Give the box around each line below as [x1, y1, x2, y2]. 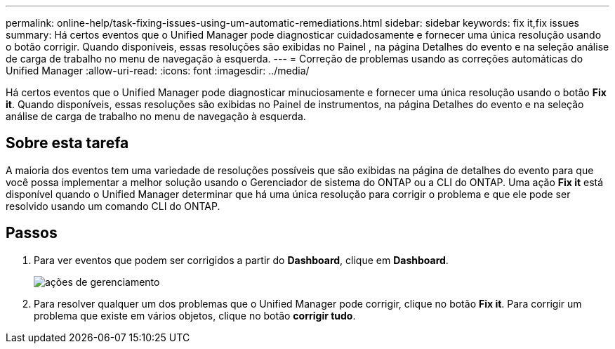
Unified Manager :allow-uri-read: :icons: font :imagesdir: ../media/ [6, 65, 310, 77]
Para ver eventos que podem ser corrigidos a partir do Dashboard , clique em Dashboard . [34, 253, 449, 266]
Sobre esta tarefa [6, 134, 129, 152]
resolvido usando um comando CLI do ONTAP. [6, 199, 220, 212]
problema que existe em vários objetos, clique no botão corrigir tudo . [34, 309, 356, 322]
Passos [6, 224, 58, 242]
